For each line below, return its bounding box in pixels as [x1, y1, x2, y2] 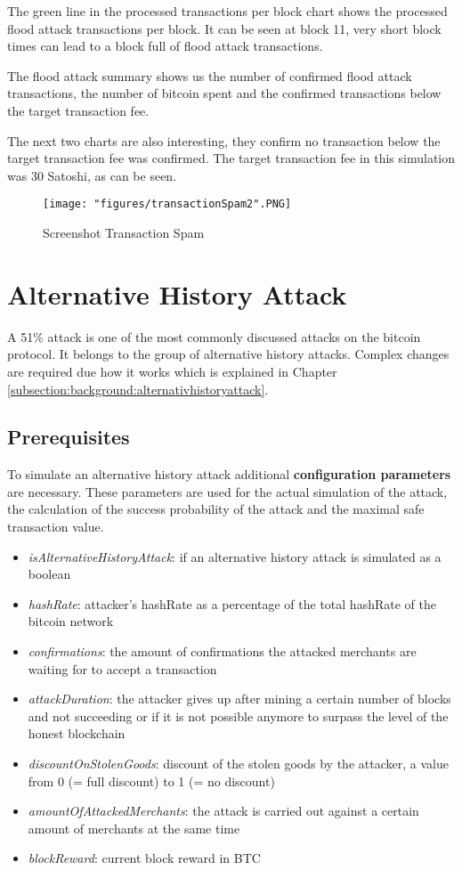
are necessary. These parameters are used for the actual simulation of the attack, [7, 482, 448, 500]
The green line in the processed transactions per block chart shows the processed [7, 2, 448, 20]
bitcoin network [28, 612, 114, 630]
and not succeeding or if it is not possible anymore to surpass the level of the [28, 706, 449, 725]
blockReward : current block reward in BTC [28, 849, 261, 867]
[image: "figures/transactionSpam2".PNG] [43, 198, 292, 211]
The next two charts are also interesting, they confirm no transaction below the [7, 131, 441, 150]
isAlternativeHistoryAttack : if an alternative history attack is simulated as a [28, 547, 442, 565]
